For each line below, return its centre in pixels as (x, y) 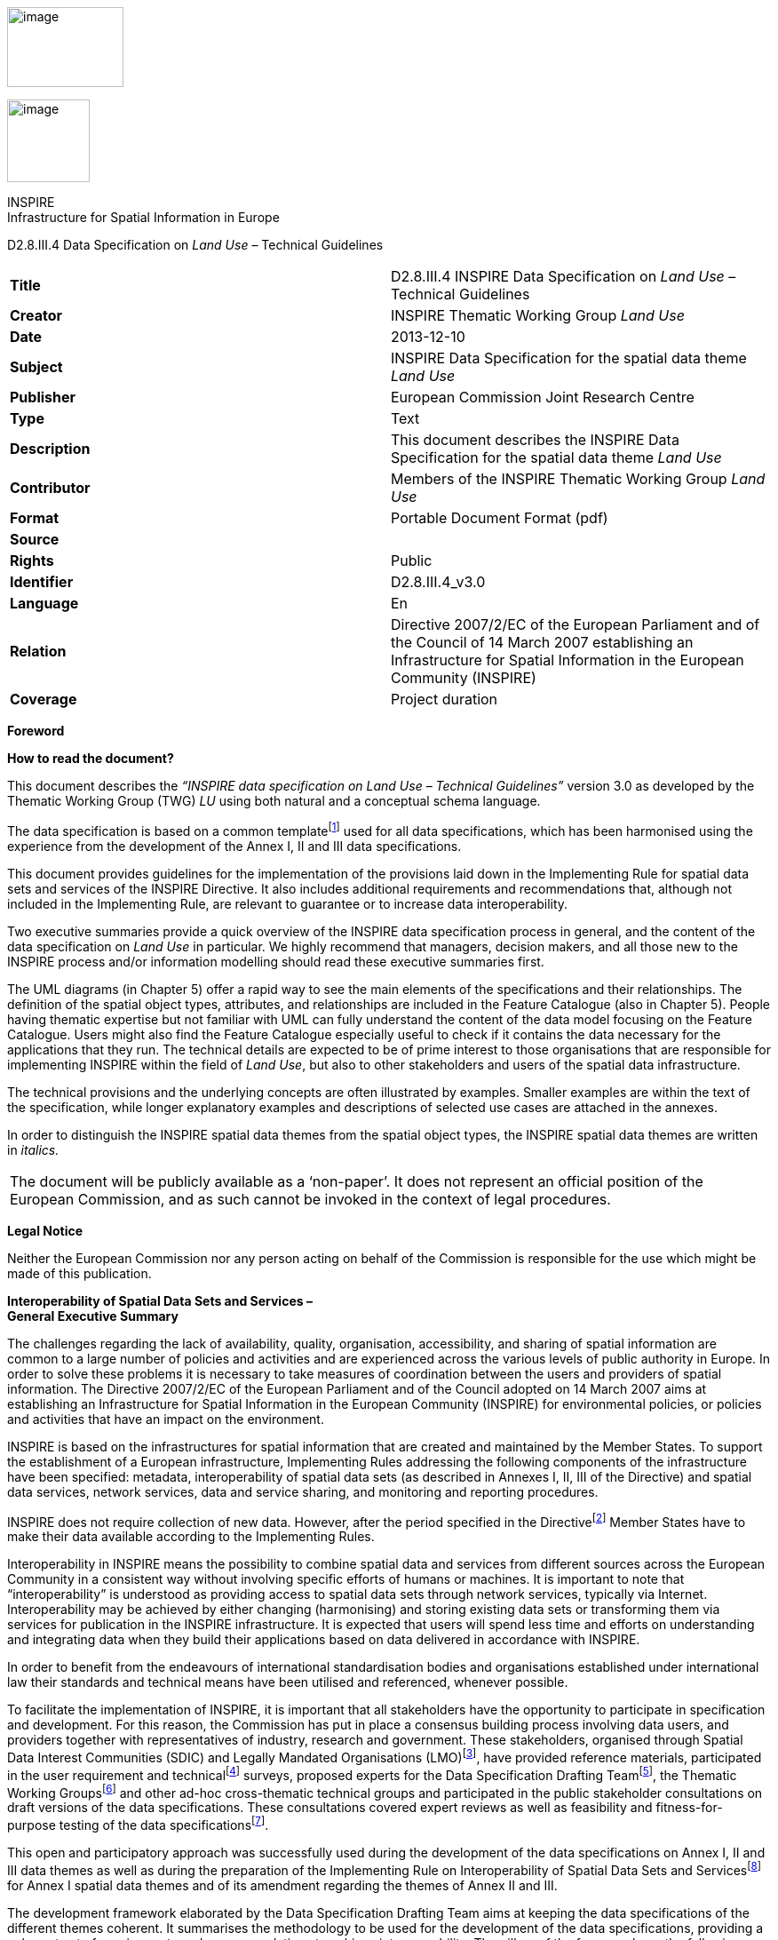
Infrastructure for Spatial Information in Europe (143, 217)
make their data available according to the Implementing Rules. (191, 1537)
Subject (36, 367)
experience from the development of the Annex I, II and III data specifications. (234, 846)
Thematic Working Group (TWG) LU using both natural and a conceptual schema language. (274, 801)
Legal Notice (45, 1230)
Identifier (42, 582)
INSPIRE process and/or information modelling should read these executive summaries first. (276, 961)
